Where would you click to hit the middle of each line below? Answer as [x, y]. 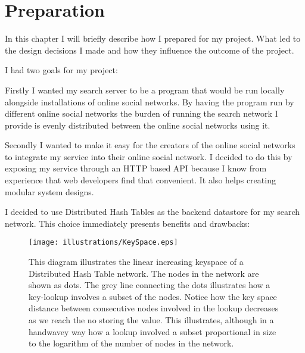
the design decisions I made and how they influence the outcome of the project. [150, 50]
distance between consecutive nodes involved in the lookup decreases [154, 308]
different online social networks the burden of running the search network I [141, 113]
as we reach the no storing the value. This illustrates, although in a [151, 320]
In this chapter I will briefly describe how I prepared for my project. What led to [153, 38]
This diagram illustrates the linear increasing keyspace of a [136, 262]
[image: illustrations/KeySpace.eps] [103, 243]
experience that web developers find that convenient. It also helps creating [140, 180]
